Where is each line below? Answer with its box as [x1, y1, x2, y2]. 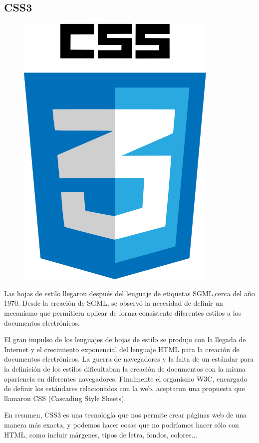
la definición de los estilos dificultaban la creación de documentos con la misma [4, 363, 246, 374]
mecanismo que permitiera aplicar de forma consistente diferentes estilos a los [4, 307, 242, 318]
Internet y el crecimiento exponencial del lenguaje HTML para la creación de [4, 344, 240, 354]
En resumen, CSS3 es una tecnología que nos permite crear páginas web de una [4, 410, 247, 420]
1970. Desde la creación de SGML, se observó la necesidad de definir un [4, 298, 223, 308]
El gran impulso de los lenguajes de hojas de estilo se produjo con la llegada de [4, 334, 246, 345]
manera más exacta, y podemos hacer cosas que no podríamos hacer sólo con [4, 419, 239, 430]
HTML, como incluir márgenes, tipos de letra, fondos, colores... [4, 429, 198, 440]
